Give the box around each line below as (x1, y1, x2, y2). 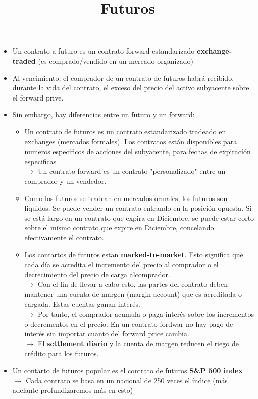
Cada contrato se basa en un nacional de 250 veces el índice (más (26, 375, 228, 385)
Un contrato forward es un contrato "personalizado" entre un (37, 166, 226, 176)
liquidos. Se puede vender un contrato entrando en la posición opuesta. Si (24, 203, 252, 213)
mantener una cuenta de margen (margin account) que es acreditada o (24, 288, 242, 299)
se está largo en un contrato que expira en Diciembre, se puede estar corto (24, 212, 254, 223)
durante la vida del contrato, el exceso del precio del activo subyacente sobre (12, 82, 249, 93)
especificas (24, 156, 57, 166)
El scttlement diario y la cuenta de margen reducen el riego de (37, 338, 239, 348)
